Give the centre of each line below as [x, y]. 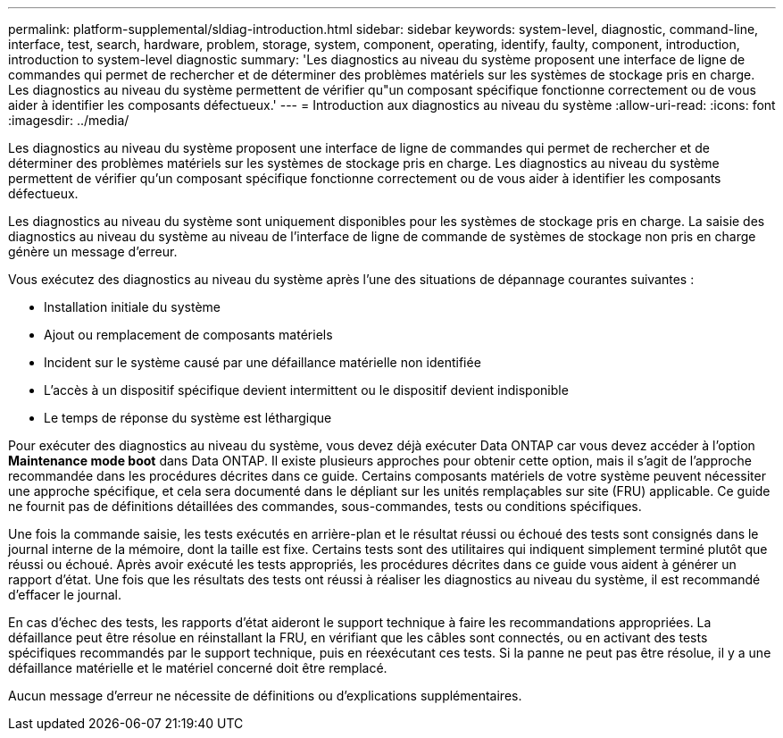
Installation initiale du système [132, 307]
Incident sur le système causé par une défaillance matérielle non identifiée [262, 362]
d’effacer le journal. [65, 595]
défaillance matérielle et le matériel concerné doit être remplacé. [198, 668]
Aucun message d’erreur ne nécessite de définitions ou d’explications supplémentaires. [265, 696]
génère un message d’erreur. [93, 252]
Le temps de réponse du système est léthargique [188, 418]
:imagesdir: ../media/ [69, 120]
